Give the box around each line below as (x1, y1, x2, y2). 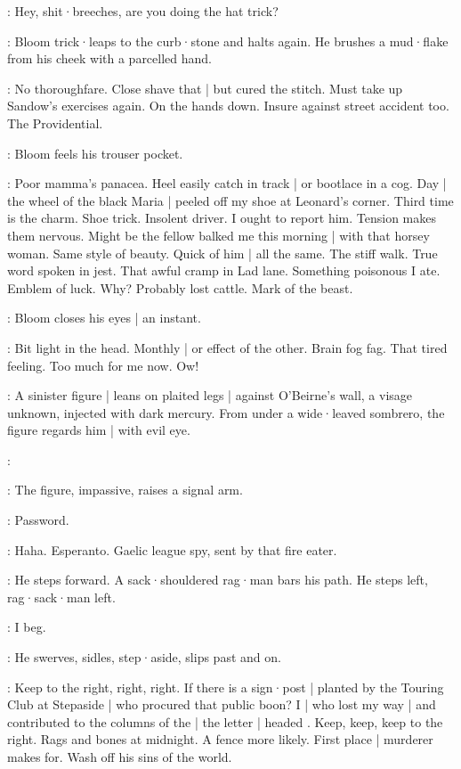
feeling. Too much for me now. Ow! (7, 356, 199, 374)
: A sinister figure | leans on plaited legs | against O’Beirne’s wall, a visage (7, 386, 413, 405)
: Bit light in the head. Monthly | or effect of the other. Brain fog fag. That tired (7, 338, 448, 356)
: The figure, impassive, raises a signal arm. (7, 480, 243, 499)
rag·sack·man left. (7, 587, 116, 606)
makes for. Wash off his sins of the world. (7, 748, 232, 765)
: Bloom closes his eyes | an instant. (7, 308, 201, 327)
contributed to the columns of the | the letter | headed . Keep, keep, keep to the (7, 712, 443, 731)
